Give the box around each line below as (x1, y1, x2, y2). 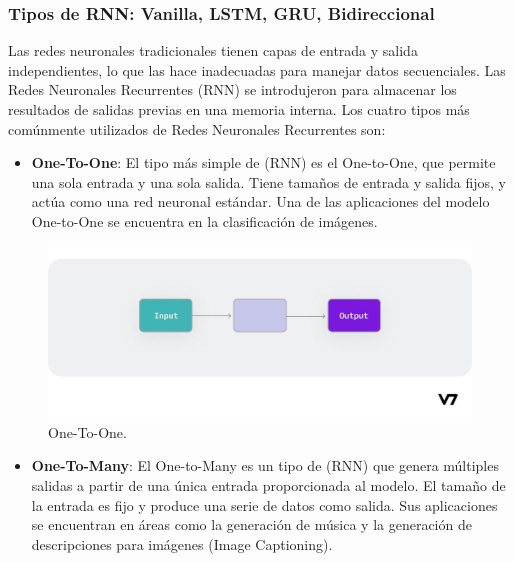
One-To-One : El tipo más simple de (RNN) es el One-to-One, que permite (31, 152, 496, 173)
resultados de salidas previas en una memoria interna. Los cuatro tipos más (8, 99, 470, 119)
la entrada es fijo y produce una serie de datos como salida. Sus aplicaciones (31, 494, 498, 515)
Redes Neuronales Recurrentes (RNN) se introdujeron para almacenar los (8, 79, 457, 100)
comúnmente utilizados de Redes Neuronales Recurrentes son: (8, 118, 386, 139)
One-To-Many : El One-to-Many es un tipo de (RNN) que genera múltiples (31, 455, 499, 476)
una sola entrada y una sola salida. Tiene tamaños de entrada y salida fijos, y (31, 171, 507, 192)
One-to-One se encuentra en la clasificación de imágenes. (31, 210, 378, 231)
